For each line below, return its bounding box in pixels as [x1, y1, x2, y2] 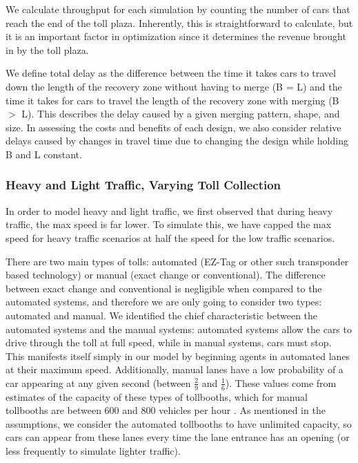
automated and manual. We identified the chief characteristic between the [6, 308, 318, 322]
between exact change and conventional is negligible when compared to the [6, 281, 322, 295]
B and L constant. [6, 147, 82, 161]
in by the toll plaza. [6, 42, 89, 57]
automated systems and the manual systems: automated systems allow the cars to [6, 321, 352, 336]
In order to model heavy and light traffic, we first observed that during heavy [6, 203, 333, 218]
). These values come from [225, 375, 337, 390]
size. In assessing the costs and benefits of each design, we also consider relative [6, 120, 341, 134]
